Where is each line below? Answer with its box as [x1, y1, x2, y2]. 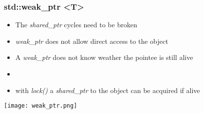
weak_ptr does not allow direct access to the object [15, 36, 168, 46]
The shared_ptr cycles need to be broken [15, 19, 137, 30]
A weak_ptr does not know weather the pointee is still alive [15, 52, 193, 62]
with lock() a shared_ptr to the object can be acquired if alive [15, 85, 200, 95]
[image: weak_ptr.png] [4, 102, 77, 110]
